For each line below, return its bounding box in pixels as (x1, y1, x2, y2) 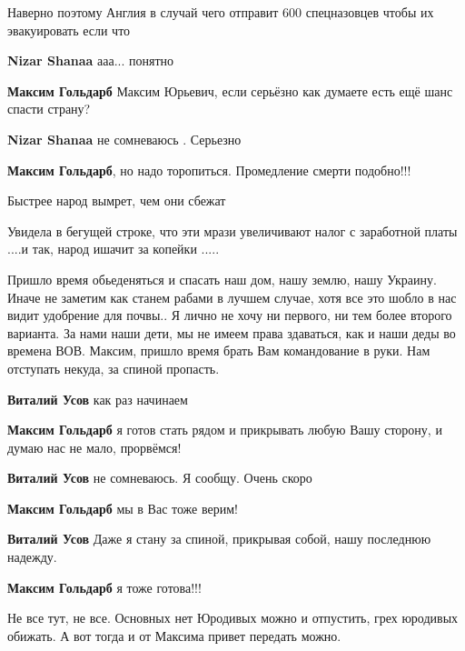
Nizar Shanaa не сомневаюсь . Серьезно (7, 129, 242, 148)
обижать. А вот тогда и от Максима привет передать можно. (7, 626, 341, 645)
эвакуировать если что (7, 20, 131, 39)
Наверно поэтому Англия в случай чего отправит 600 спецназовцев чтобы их (7, 3, 434, 21)
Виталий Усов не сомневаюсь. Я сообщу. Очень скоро (7, 468, 312, 487)
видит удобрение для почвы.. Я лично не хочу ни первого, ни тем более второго (7, 305, 452, 325)
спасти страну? (7, 99, 91, 118)
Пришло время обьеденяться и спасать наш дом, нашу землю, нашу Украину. (7, 269, 437, 288)
